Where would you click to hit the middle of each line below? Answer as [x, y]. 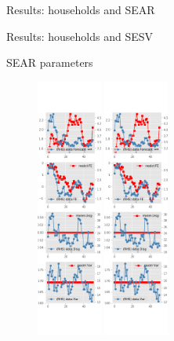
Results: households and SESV [80, 36]
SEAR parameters [50, 62]
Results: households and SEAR [81, 9]
